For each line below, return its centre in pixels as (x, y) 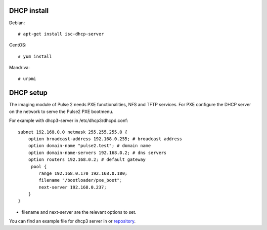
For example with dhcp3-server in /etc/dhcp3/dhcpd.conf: (69, 120)
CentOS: (18, 45)
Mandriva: (19, 68)
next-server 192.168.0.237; (73, 187)
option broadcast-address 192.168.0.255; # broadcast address (105, 139)
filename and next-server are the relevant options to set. (79, 212)
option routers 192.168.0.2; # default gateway (87, 160)
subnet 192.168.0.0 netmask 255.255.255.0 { (73, 132)
